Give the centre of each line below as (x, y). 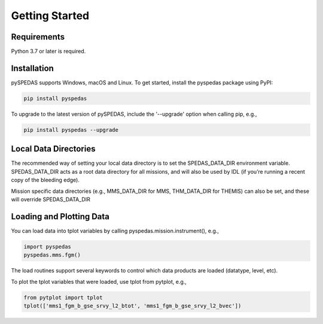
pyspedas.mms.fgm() (52, 255)
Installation (32, 68)
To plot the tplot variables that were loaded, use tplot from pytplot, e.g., (99, 281)
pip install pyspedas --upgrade (71, 130)
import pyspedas (48, 246)
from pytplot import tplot (63, 297)
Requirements (38, 37)
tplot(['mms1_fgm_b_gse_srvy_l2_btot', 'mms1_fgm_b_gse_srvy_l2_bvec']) (132, 306)
